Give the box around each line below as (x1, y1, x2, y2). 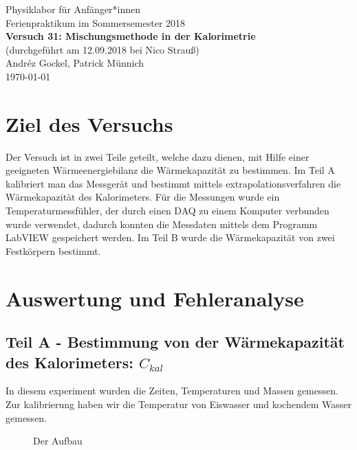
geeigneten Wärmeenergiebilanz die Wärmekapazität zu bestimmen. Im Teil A (6, 163, 335, 177)
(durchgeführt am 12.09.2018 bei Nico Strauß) (6, 42, 199, 56)
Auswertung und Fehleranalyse (6, 284, 304, 312)
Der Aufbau (33, 434, 83, 448)
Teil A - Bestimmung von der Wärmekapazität (6, 331, 345, 352)
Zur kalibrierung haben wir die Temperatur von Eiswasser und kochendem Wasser (6, 397, 351, 411)
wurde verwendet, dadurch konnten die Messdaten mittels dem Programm (6, 216, 318, 231)
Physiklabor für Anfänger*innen (6, 2, 141, 16)
